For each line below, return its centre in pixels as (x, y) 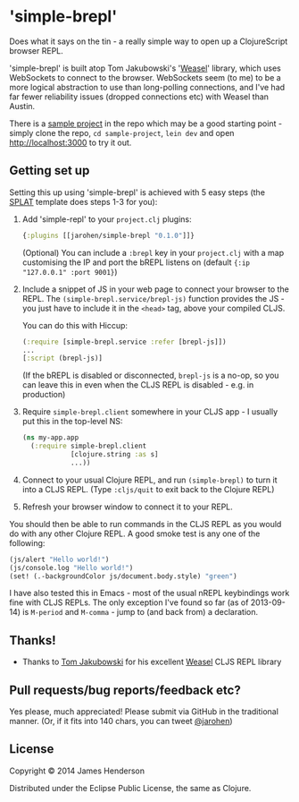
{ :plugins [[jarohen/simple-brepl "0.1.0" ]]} (108, 235)
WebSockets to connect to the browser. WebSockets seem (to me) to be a (145, 77)
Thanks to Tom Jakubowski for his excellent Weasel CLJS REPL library (152, 662)
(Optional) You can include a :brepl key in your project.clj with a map (153, 252)
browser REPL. (37, 50)
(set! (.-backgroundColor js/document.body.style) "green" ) (124, 576)
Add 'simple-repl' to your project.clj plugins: (107, 219)
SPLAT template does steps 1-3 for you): (83, 201)
